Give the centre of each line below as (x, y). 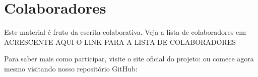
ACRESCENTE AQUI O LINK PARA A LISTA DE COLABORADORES (120, 42)
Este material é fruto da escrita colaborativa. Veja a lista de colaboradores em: (125, 32)
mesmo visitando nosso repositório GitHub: (71, 68)
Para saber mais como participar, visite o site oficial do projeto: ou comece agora (129, 59)
